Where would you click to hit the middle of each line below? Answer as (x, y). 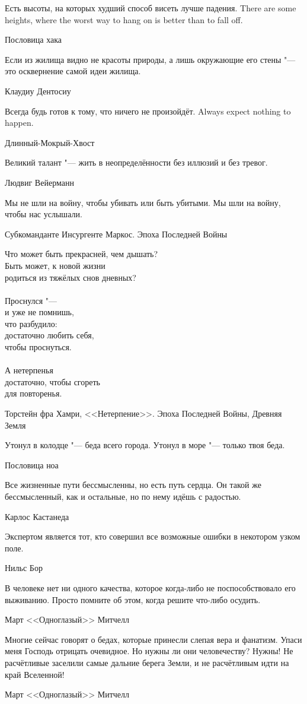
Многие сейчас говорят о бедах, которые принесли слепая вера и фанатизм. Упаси (153, 639)
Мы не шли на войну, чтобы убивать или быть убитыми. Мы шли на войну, (143, 202)
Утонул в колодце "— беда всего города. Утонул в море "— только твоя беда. (145, 445)
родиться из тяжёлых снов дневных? (71, 277)
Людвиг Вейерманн (39, 182)
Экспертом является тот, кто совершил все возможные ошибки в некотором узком (153, 536)
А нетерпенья (29, 370)
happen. (19, 123)
